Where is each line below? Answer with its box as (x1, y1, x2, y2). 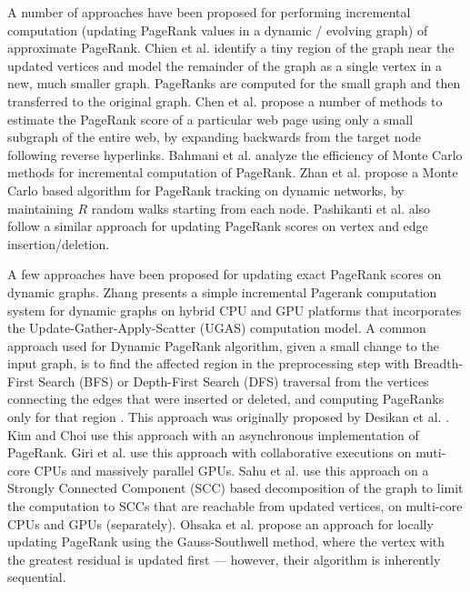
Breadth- (413, 354, 464, 373)
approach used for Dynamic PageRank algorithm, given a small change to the (7, 336, 439, 355)
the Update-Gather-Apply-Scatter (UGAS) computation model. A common (7, 318, 426, 337)
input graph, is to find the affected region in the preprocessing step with (7, 354, 410, 373)
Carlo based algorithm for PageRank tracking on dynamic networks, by (7, 180, 405, 199)
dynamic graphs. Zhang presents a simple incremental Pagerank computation (7, 282, 437, 301)
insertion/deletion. (7, 234, 110, 253)
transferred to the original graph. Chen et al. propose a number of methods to (7, 91, 443, 110)
